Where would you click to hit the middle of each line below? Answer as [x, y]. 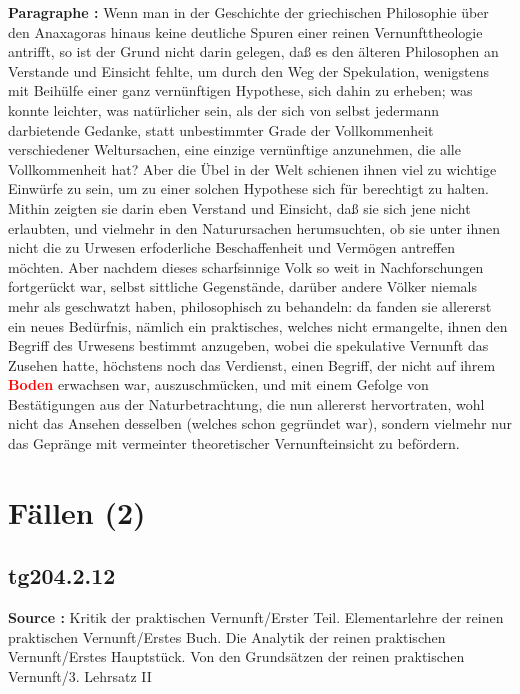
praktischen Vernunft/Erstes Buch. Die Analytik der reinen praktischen [227, 636]
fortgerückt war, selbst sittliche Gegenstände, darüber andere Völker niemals [242, 286]
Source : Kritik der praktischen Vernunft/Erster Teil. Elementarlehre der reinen [256, 617]
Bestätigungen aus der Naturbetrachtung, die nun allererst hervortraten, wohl [246, 403]
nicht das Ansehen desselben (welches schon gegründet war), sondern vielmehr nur [260, 423]
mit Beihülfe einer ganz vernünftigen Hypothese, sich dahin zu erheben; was [240, 90]
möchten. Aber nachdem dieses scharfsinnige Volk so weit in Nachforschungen [246, 266]
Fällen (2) [77, 511]
